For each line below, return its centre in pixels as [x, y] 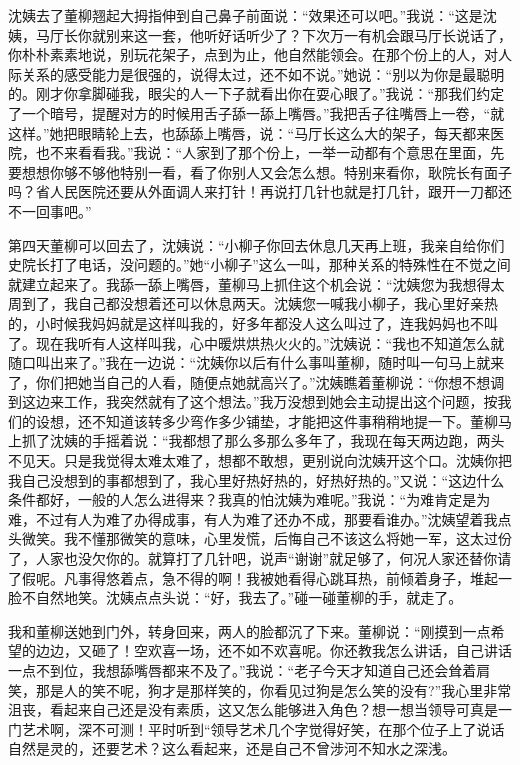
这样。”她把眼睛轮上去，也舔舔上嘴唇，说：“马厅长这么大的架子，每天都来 [249, 132]
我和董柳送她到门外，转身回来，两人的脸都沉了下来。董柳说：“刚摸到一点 [249, 630]
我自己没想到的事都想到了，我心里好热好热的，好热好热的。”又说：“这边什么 [256, 479]
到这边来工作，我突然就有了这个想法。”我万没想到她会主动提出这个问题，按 [253, 401]
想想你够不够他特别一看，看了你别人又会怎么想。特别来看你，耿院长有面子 [266, 171]
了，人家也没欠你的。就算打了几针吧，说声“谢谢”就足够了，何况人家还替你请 [260, 558]
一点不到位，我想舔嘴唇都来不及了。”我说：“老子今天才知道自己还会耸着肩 [249, 670]
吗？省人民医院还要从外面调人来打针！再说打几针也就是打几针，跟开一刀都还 [260, 191]
